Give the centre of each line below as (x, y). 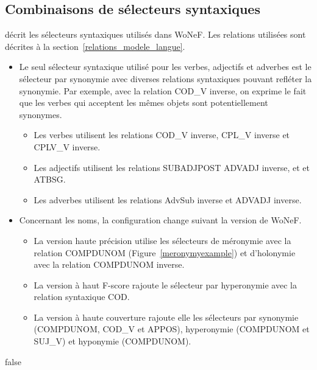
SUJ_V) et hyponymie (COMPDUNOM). (112, 341)
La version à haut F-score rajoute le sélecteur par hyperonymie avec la (165, 284)
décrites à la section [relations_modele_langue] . (95, 46)
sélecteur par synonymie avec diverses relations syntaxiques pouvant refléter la (166, 78)
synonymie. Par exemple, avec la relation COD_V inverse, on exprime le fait (163, 90)
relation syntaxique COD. (82, 297)
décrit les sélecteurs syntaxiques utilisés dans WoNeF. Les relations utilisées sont (155, 34)
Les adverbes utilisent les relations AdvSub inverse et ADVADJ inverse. (168, 199)
